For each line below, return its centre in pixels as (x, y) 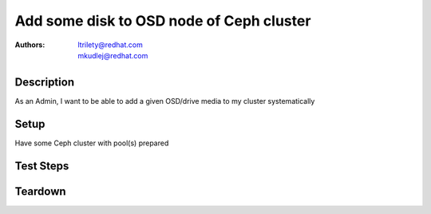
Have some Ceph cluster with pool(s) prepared (92, 143)
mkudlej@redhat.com (113, 55)
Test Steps (42, 166)
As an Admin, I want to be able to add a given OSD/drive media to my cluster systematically (165, 101)
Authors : (30, 45)
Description (45, 82)
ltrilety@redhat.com (110, 45)
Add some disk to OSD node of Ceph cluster (163, 21)
